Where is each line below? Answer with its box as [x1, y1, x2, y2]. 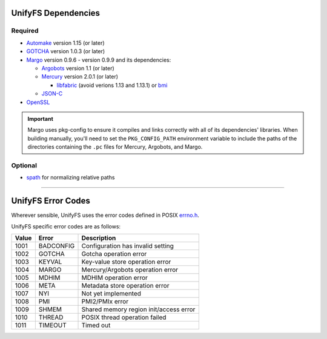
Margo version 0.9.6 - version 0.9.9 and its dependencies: [26, 56, 171, 63]
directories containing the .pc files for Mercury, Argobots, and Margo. [27, 143, 203, 150]
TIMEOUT [38, 321, 67, 329]
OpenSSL [26, 98, 50, 106]
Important [27, 115, 54, 122]
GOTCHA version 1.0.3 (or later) [26, 48, 105, 55]
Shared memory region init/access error [81, 305, 196, 314]
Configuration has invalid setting [81, 242, 174, 250]
